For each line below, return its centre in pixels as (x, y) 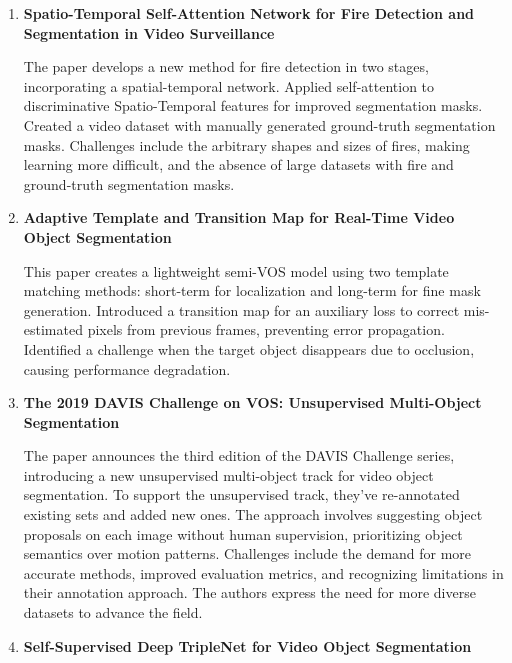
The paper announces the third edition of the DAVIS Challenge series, (239, 455)
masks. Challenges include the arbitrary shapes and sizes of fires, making (246, 144)
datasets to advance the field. (113, 612)
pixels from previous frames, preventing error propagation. (266, 329)
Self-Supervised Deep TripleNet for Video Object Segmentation (247, 645)
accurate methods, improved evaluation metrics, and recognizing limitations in (263, 572)
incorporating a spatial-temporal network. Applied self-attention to (229, 85)
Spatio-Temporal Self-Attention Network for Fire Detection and (249, 13)
